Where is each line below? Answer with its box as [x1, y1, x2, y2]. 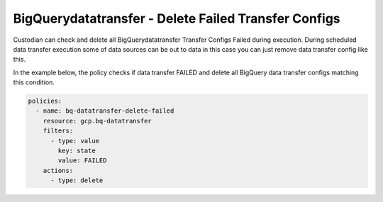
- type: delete [50, 176, 104, 184]
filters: [43, 127, 74, 135]
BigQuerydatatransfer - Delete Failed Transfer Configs [13, 11, 340, 26]
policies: [28, 97, 62, 106]
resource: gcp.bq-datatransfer [43, 117, 152, 125]
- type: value [50, 137, 99, 145]
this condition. [13, 78, 55, 86]
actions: [43, 167, 74, 174]
